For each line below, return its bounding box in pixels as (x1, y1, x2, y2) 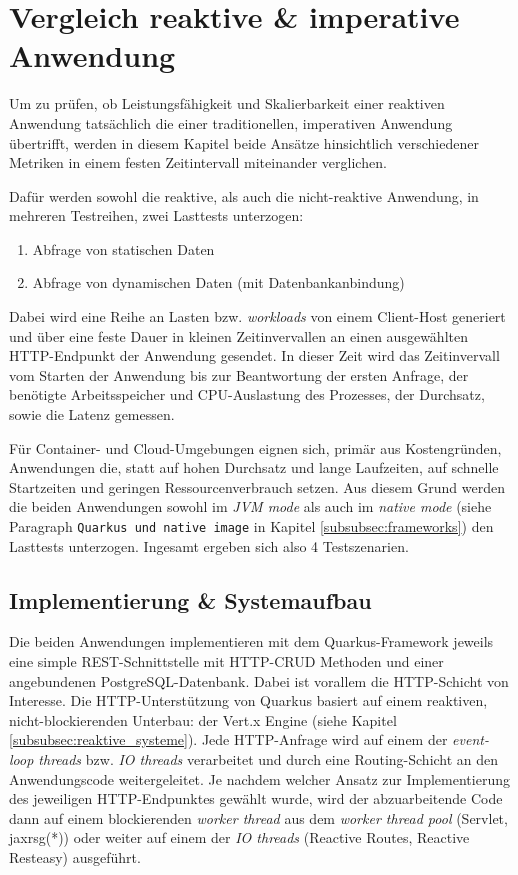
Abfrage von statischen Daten (32, 238, 215, 259)
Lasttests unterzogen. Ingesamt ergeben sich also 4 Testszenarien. (9, 535, 409, 556)
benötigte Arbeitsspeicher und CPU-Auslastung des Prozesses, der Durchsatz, (9, 384, 485, 405)
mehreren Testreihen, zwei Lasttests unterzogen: (9, 205, 304, 226)
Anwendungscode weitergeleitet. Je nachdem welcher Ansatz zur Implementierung (9, 768, 510, 789)
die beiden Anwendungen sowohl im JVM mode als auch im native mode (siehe (9, 496, 492, 517)
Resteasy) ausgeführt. (9, 846, 141, 867)
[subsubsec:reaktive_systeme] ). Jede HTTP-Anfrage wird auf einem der (9, 729, 448, 750)
